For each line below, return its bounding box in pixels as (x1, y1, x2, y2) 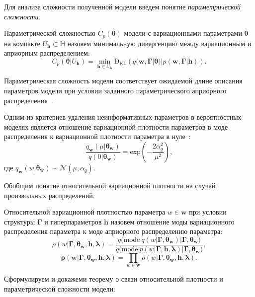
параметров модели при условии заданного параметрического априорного (4, 85, 227, 96)
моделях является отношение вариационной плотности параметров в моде (4, 121, 228, 132)
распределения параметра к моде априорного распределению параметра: (4, 226, 223, 236)
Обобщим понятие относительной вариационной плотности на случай (4, 180, 216, 191)
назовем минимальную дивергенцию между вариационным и (67, 38, 252, 48)
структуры (4, 216, 35, 226)
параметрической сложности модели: (4, 284, 115, 294)
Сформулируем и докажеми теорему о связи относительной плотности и (4, 274, 223, 284)
